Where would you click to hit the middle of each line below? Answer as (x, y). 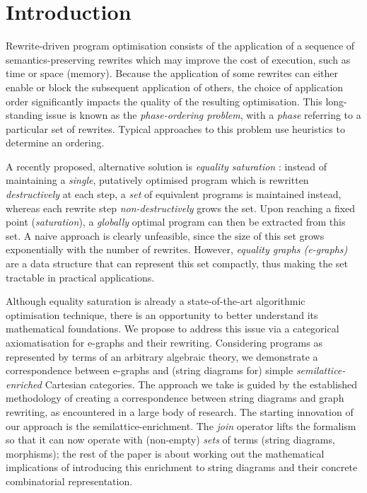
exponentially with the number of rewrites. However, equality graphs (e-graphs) (177, 249)
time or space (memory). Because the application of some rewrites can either (172, 73)
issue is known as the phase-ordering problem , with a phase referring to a (203, 115)
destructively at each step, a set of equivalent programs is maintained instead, (174, 194)
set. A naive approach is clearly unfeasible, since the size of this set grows (165, 235)
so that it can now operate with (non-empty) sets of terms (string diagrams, (170, 440)
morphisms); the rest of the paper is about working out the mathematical (165, 453)
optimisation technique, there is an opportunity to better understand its (162, 314)
